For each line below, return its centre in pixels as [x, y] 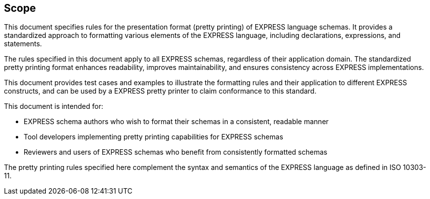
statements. [23, 44]
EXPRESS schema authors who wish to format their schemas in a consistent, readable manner [176, 122]
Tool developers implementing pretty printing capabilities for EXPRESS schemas [153, 137]
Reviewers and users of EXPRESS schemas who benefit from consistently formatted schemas [176, 152]
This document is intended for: [54, 106]
